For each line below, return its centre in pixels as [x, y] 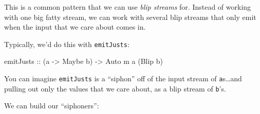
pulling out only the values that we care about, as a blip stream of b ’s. [115, 88]
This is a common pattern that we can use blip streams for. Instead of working [128, 7]
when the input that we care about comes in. [75, 27]
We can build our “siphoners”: [52, 106]
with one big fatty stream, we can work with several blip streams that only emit [130, 17]
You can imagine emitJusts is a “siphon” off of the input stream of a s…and [123, 78]
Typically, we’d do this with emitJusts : [67, 44]
